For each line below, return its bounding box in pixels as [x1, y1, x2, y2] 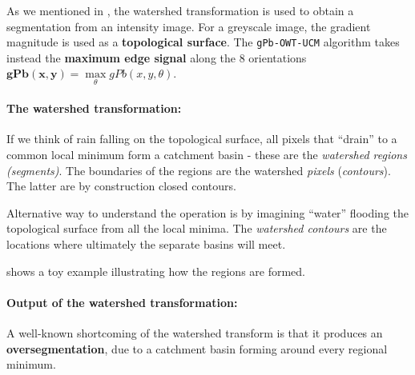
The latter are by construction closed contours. [6, 178, 236, 194]
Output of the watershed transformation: [6, 293, 238, 310]
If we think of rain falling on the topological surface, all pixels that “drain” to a [6, 130, 397, 147]
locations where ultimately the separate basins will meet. [6, 236, 286, 253]
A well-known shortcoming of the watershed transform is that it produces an [6, 325, 383, 341]
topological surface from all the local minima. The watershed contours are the [6, 220, 387, 237]
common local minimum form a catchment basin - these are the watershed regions [6, 146, 407, 163]
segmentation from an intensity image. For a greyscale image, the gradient [6, 18, 371, 34]
